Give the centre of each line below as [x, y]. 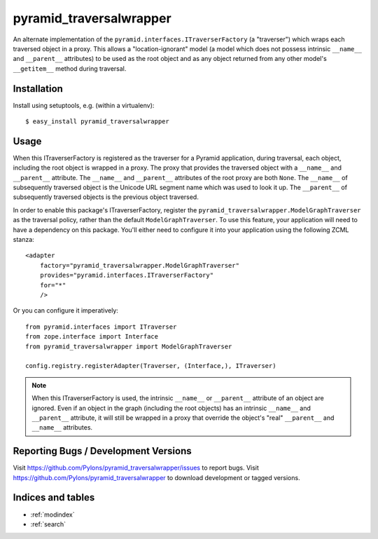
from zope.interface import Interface [92, 337]
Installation [38, 89]
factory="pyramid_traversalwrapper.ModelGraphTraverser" [139, 265]
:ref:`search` [48, 524]
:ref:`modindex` [52, 514]
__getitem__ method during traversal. [70, 68]
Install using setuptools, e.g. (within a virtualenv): [84, 105]
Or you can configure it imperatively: [66, 311]
